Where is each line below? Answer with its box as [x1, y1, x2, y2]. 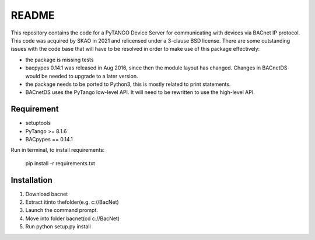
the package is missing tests [25, 56, 94, 63]
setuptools [25, 120, 51, 127]
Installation [10, 175, 52, 185]
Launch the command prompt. [25, 207, 99, 214]
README [10, 9, 55, 22]
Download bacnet [25, 190, 68, 197]
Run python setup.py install [25, 223, 91, 230]
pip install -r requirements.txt [25, 159, 96, 166]
